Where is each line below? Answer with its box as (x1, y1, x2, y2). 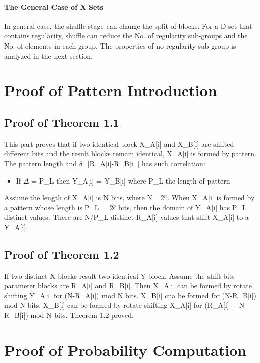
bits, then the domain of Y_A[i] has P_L (118, 202, 247, 212)
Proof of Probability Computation (4, 339, 247, 360)
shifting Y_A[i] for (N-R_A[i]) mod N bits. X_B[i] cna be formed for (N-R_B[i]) (4, 290, 257, 300)
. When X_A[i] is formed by (167, 192, 255, 203)
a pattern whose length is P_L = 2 (4, 202, 113, 212)
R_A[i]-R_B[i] (89, 158, 135, 168)
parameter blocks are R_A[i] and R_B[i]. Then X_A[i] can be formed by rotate (4, 280, 252, 291)
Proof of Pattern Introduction (4, 80, 217, 101)
